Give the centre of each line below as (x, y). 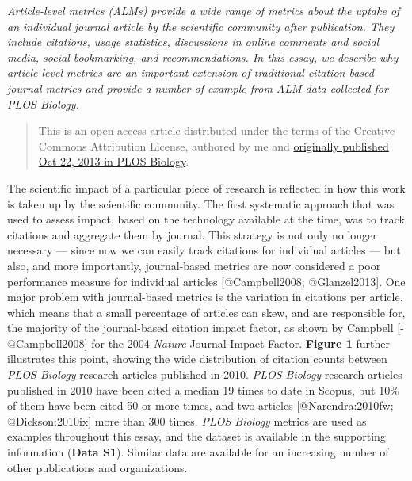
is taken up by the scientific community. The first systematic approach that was (201, 203)
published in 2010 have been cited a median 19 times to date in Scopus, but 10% (203, 389)
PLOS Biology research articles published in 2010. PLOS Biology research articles (205, 374)
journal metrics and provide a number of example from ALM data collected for (198, 88)
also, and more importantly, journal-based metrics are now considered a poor (194, 265)
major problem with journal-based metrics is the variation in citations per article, (205, 297)
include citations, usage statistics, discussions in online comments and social (193, 42)
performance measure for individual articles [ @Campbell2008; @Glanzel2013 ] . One (206, 281)
